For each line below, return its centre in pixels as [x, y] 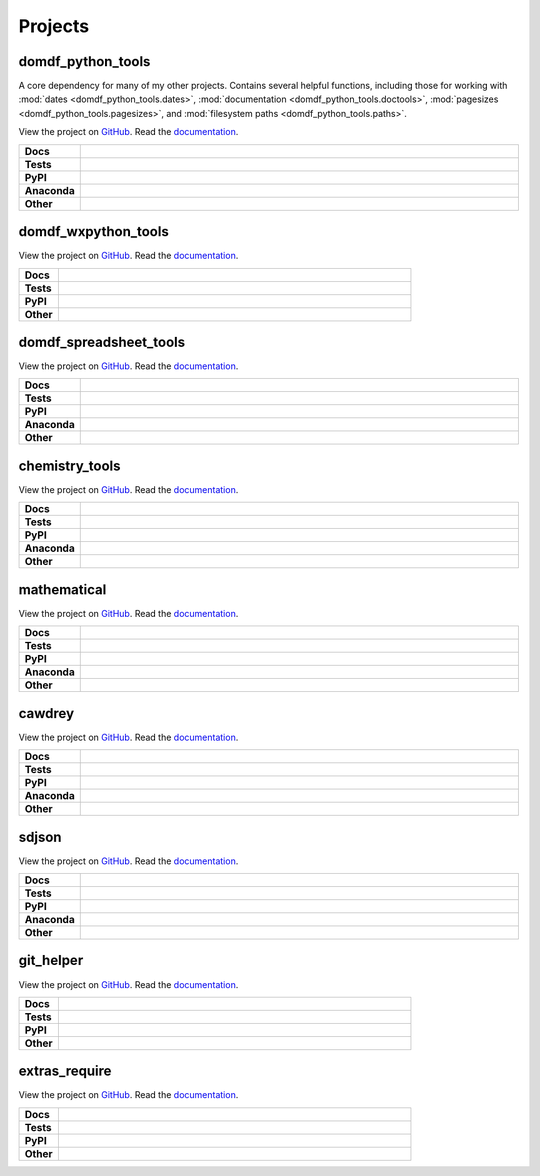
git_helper [51, 960]
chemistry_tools [69, 465]
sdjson [40, 836]
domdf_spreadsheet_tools [101, 341]
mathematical [62, 589]
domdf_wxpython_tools [93, 231]
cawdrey [46, 713]
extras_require [65, 1071]
